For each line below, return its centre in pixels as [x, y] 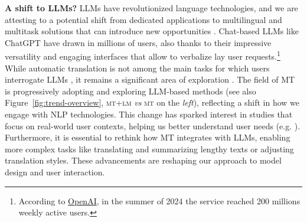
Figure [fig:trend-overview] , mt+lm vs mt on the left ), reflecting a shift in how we [152, 102]
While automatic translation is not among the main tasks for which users [137, 68]
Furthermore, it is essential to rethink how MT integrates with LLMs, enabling [148, 137]
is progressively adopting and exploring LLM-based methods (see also [130, 91]
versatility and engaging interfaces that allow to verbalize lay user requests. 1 [143, 56]
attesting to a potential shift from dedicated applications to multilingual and [143, 19]
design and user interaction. [55, 172]
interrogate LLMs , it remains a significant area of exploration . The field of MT [150, 79]
